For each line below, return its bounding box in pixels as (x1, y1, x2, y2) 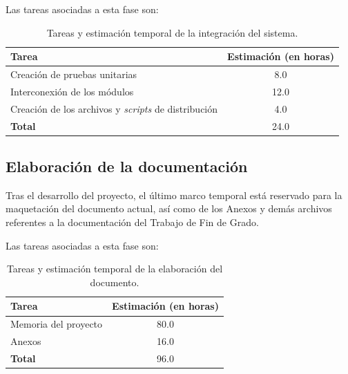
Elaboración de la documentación (6, 156, 248, 177)
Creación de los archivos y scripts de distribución (10, 101, 218, 115)
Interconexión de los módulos (10, 84, 134, 98)
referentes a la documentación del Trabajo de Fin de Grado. (6, 215, 259, 230)
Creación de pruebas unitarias (10, 67, 137, 82)
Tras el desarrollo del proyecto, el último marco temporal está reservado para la (6, 187, 342, 202)
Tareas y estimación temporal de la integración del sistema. (46, 25, 298, 39)
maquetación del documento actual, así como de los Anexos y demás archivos (6, 201, 332, 216)
